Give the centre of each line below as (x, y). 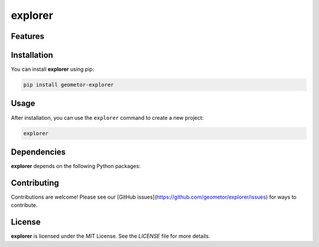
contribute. (24, 205)
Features (27, 36)
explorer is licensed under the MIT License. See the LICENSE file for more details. (110, 236)
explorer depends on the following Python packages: (76, 166)
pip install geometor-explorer (69, 85)
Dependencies (38, 152)
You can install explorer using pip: (53, 69)
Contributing (35, 183)
